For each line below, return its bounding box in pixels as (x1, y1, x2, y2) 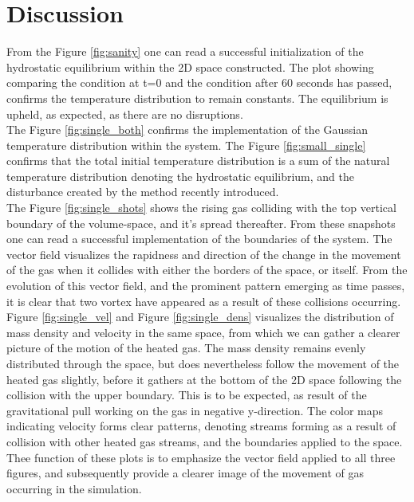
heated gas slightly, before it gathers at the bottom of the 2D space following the (6, 371, 402, 387)
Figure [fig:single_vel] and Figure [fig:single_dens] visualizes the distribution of (6, 308, 394, 325)
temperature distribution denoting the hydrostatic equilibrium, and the (6, 167, 354, 184)
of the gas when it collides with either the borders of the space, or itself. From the (6, 261, 408, 278)
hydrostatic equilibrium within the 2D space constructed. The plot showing (6, 58, 374, 75)
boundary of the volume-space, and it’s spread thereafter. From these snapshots (6, 214, 396, 231)
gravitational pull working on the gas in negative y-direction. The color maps (6, 402, 384, 418)
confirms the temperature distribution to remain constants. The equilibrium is (6, 89, 388, 106)
